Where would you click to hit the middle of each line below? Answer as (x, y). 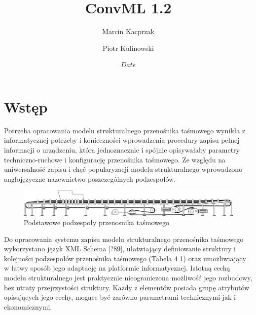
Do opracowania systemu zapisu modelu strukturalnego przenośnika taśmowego (124, 239)
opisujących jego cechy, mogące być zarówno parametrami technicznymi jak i (120, 297)
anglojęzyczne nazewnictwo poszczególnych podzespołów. (90, 178)
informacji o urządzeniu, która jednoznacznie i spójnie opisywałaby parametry (122, 150)
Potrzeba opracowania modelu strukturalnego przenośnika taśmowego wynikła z (125, 130)
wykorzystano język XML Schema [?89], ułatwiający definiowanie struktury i (120, 249)
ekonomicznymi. (28, 306)
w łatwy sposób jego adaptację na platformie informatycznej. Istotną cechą (117, 268)
